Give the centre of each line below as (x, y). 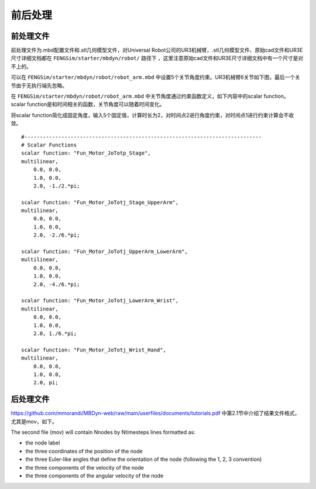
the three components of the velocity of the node (85, 467)
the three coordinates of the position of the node (84, 451)
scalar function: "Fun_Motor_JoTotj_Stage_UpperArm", (100, 202)
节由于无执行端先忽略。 (39, 86)
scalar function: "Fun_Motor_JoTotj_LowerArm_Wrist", (100, 301)
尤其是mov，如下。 (34, 421)
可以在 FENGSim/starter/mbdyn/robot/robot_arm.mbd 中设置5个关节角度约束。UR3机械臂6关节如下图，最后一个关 (156, 77)
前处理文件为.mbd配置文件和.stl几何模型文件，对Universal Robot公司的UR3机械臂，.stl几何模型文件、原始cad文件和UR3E (157, 50)
